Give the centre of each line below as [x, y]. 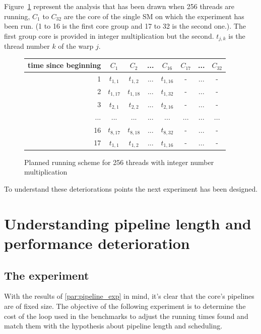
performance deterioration [97, 243]
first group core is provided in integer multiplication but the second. [109, 35]
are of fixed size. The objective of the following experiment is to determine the [125, 306]
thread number [27, 46]
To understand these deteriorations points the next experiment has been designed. [131, 188]
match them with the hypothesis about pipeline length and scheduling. [113, 326]
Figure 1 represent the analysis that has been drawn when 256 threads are [119, 6]
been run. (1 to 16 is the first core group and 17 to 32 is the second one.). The [125, 26]
